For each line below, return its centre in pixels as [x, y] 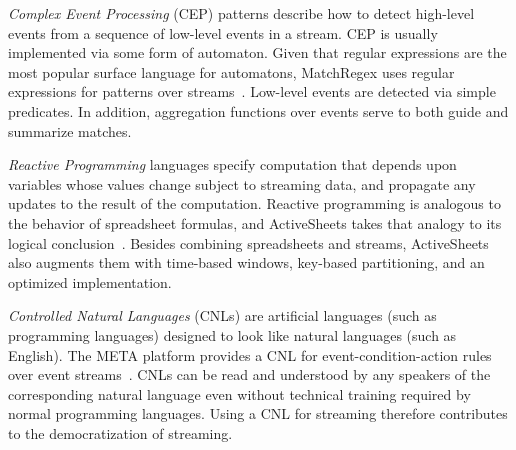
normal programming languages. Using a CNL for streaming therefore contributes [258, 413]
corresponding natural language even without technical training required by [239, 393]
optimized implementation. [90, 281]
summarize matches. [70, 130]
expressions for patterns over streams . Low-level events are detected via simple [252, 91]
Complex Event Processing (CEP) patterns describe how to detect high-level [241, 13]
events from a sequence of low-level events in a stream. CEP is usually [223, 32]
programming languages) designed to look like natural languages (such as [232, 334]
